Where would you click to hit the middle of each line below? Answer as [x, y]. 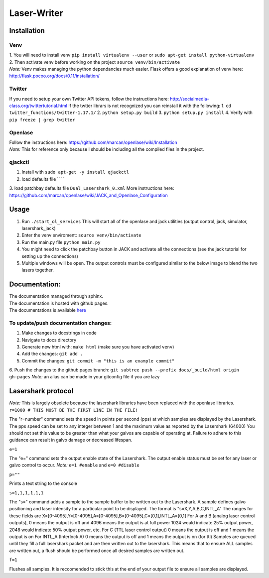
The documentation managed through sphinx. [56, 296]
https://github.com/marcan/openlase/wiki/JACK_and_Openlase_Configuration [88, 195]
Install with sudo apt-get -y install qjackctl [75, 172]
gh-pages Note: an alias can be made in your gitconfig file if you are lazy [84, 377]
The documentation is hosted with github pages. [59, 303]
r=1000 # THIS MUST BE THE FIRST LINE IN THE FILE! [74, 410]
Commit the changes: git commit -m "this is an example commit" [98, 360]
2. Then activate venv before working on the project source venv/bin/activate [95, 62]
